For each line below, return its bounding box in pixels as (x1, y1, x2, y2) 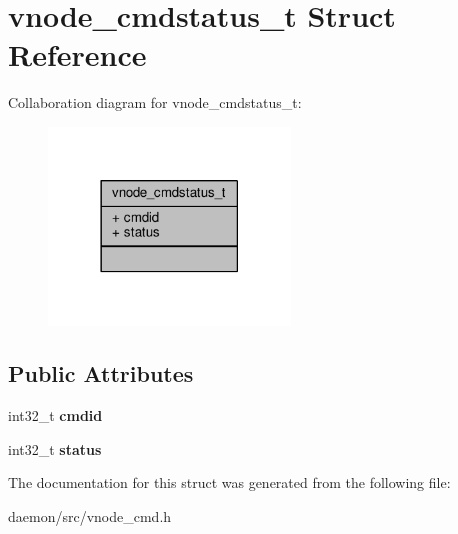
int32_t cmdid (8, 405, 103, 426)
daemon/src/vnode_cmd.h (8, 506, 172, 527)
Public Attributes (8, 358, 194, 389)
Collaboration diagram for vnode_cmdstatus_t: (8, 92, 302, 113)
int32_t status (8, 438, 102, 459)
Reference (8, 34, 147, 75)
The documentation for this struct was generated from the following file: (8, 472, 451, 493)
